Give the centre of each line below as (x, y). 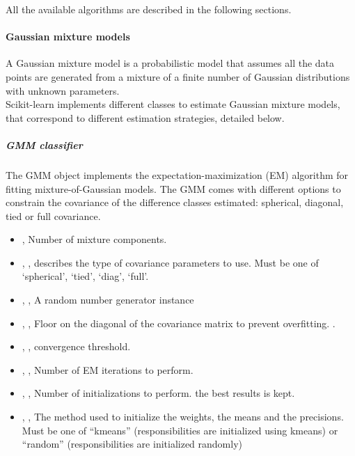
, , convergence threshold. (76, 346)
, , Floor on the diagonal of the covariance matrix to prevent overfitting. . (179, 323)
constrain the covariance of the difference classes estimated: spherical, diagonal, (175, 202)
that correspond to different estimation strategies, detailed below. (145, 117)
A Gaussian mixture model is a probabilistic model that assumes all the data (170, 63)
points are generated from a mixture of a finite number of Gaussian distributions (178, 76)
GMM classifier (44, 144)
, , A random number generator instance (108, 300)
